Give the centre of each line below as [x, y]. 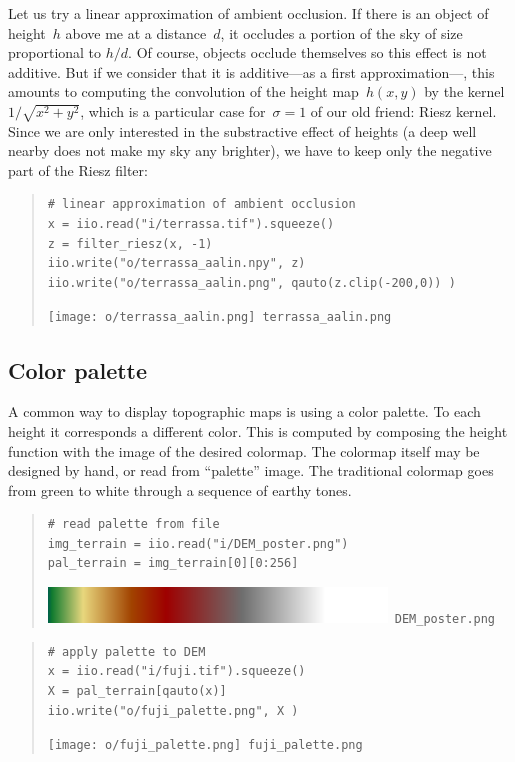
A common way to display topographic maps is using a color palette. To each [244, 411]
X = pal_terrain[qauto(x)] [137, 690]
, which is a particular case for [173, 110]
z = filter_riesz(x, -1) [130, 243]
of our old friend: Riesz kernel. [403, 110]
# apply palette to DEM [126, 651]
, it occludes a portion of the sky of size [341, 32]
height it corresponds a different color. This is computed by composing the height [258, 430]
